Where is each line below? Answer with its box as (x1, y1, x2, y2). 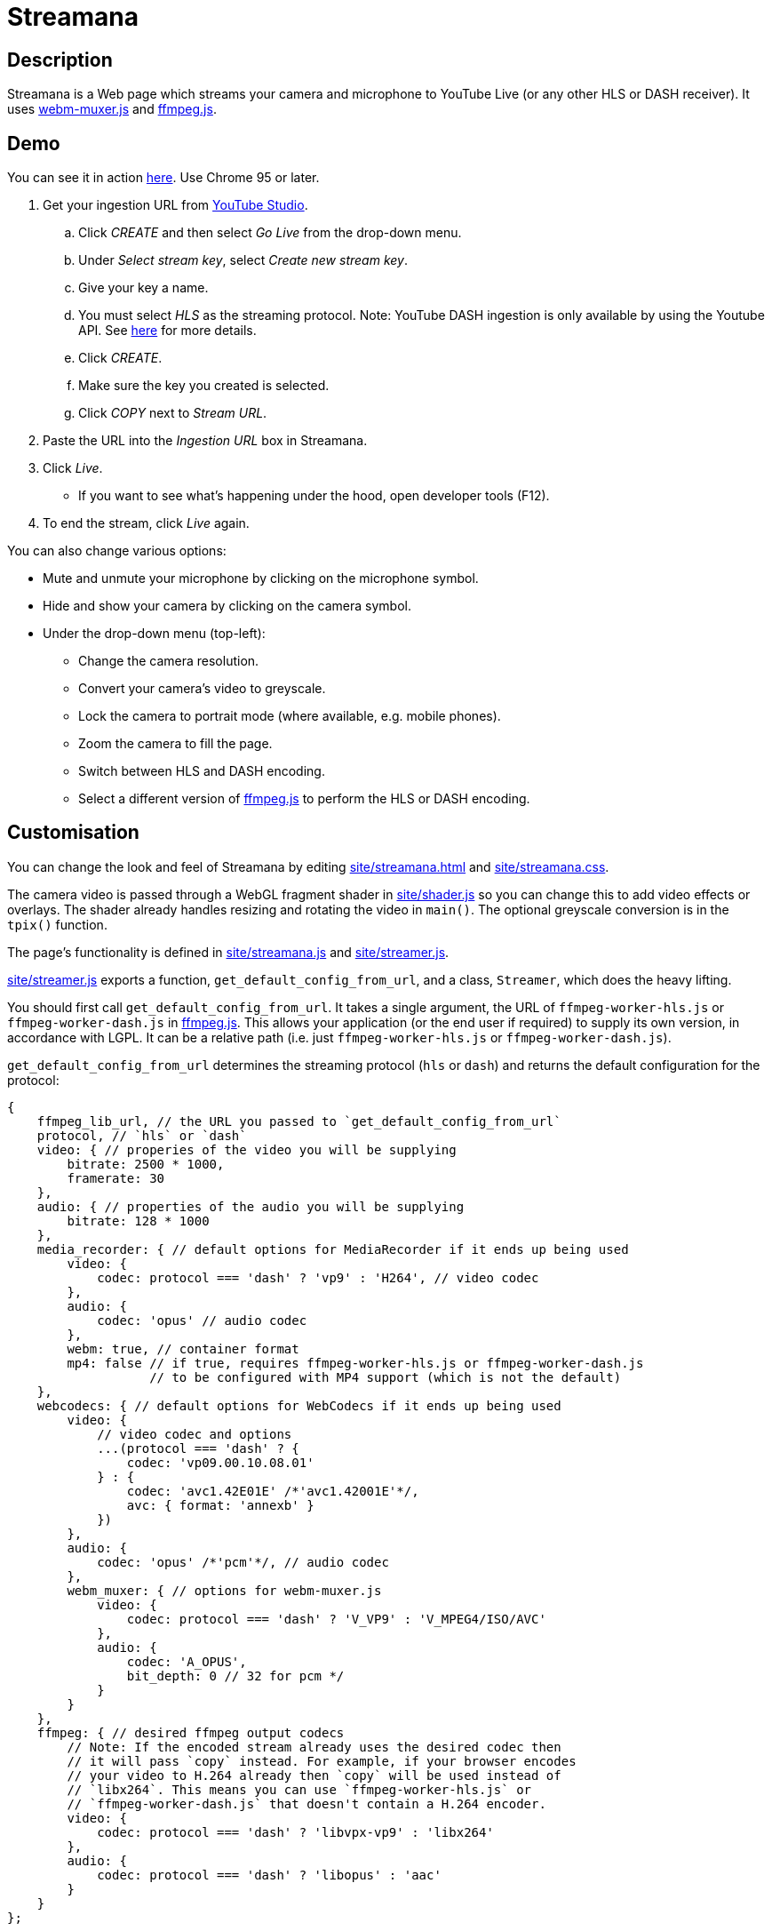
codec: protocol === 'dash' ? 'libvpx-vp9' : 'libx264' (97, 1824, 494, 1839)
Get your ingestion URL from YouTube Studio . (43, 197, 308, 213)
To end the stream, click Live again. (43, 515, 250, 531)
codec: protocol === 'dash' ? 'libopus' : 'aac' (97, 1867, 442, 1882)
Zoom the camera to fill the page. (78, 736, 273, 752)
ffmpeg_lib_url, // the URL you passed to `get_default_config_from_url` (36, 1113, 561, 1129)
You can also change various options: (7, 543, 227, 559)
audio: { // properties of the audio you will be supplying (36, 1199, 465, 1214)
